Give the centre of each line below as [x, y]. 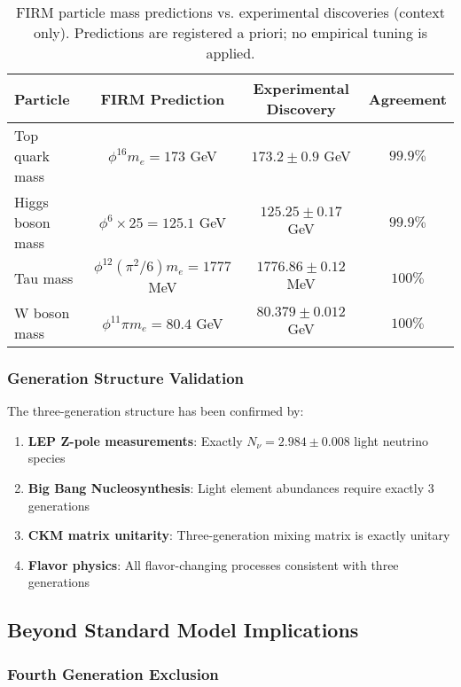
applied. [230, 53]
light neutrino [391, 440]
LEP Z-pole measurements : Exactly [135, 440]
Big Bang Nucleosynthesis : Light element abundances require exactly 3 [231, 488]
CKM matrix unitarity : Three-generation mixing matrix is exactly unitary [239, 535]
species [47, 458]
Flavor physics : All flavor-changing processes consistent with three [213, 564]
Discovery [301, 109]
